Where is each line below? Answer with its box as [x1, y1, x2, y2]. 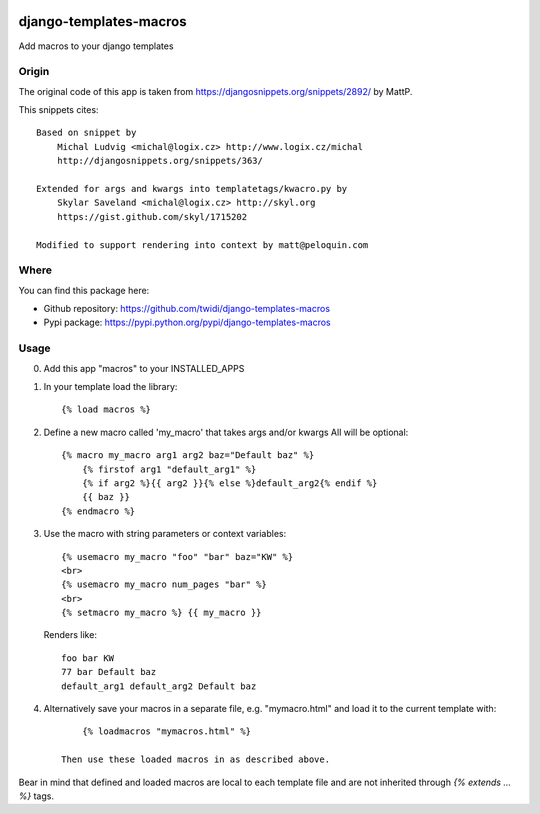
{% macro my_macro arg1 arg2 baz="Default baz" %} [61, 450, 315, 461]
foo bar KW [61, 652, 115, 664]
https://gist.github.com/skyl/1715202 [56, 211, 248, 222]
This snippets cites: [18, 104, 99, 116]
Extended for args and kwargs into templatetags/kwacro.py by [36, 183, 348, 194]
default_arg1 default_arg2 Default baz [61, 680, 257, 692]
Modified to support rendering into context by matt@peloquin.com [36, 239, 369, 250]
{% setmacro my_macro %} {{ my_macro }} [61, 607, 262, 619]
